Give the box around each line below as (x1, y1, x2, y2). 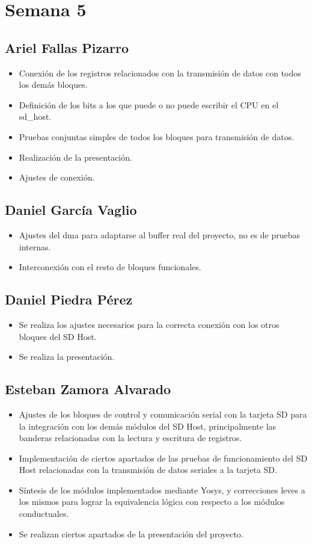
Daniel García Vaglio (5, 200, 137, 219)
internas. (19, 240, 51, 253)
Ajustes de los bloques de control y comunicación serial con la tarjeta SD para (19, 407, 307, 420)
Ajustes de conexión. (19, 171, 95, 184)
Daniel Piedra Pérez (5, 290, 133, 309)
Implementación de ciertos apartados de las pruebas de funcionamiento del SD (19, 451, 308, 464)
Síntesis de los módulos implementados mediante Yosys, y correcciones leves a (19, 483, 305, 496)
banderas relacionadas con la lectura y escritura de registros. (19, 431, 242, 444)
